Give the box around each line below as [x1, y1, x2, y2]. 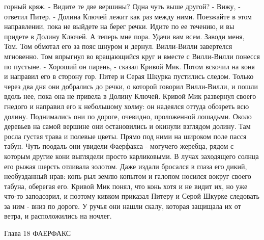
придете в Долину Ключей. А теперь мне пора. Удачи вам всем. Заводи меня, [4, 31, 245, 41]
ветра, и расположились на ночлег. [4, 210, 112, 221]
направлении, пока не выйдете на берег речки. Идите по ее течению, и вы [4, 21, 234, 32]
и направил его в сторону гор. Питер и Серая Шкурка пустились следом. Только [4, 71, 254, 82]
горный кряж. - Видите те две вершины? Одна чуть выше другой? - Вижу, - [4, 1, 241, 11]
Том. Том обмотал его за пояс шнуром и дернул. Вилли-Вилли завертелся [4, 41, 232, 51]
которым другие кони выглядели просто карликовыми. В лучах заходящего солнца [4, 150, 259, 161]
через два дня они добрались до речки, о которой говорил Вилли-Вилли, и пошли [4, 81, 258, 91]
